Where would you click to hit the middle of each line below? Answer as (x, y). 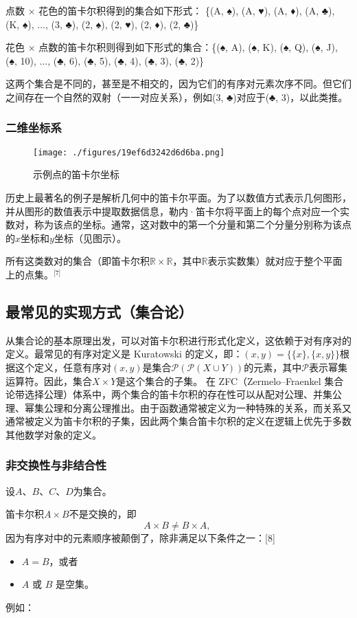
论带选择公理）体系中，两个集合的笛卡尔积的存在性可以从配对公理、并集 (169, 394)
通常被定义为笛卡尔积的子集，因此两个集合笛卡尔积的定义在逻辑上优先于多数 (178, 421)
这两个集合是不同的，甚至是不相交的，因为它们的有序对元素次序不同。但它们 (178, 84)
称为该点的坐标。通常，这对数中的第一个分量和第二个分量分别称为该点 (193, 224)
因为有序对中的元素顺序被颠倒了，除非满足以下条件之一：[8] (140, 537)
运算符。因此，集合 (49, 380)
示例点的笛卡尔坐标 (76, 174)
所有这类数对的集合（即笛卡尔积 (78, 261)
